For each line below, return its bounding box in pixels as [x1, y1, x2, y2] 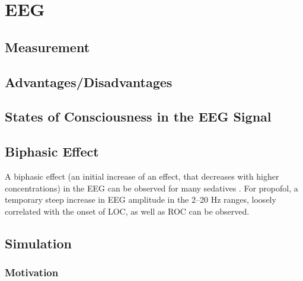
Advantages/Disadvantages [5, 72, 173, 91]
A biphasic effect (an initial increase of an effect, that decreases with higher [5, 170, 279, 182]
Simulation [5, 234, 72, 252]
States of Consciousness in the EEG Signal [5, 107, 272, 126]
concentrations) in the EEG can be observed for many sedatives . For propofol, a [5, 181, 298, 194]
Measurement [5, 37, 90, 56]
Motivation [5, 265, 59, 279]
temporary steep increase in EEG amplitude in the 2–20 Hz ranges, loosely [5, 193, 276, 206]
